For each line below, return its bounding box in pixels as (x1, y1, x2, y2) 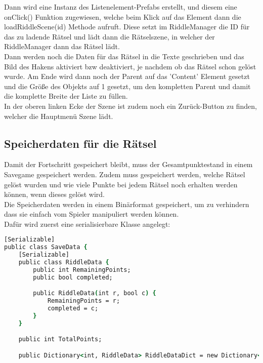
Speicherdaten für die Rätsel (4, 135, 157, 151)
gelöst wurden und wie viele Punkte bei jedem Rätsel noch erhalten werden (4, 179, 238, 189)
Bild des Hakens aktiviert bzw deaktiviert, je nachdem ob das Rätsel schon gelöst (4, 61, 256, 71)
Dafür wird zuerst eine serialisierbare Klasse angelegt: (4, 218, 170, 229)
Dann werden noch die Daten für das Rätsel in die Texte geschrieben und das (4, 51, 244, 61)
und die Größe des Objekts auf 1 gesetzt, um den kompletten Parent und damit (4, 80, 251, 91)
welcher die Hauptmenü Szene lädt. (4, 110, 113, 121)
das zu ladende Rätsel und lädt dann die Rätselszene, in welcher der (4, 31, 215, 42)
